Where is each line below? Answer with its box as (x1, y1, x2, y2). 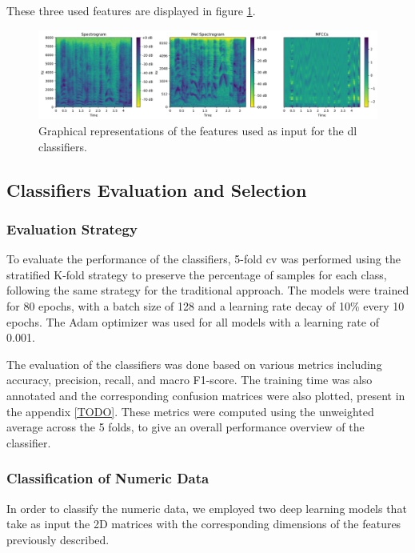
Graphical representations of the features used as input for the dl (38, 122, 357, 138)
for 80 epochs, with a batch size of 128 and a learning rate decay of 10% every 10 (6, 297, 405, 314)
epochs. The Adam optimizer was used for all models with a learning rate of (6, 313, 379, 330)
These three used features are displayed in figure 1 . (6, 2, 256, 18)
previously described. (6, 531, 110, 547)
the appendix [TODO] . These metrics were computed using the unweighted (6, 403, 374, 419)
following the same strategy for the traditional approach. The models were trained (6, 282, 409, 299)
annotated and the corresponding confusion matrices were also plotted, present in (6, 387, 405, 403)
